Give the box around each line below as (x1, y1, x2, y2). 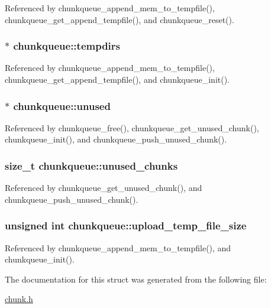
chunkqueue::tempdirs (13, 38, 121, 53)
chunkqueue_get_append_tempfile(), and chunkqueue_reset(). (5, 13, 234, 25)
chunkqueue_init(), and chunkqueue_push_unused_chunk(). (5, 133, 227, 145)
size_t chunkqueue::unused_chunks (5, 158, 178, 173)
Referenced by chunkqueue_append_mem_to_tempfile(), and (5, 241, 231, 254)
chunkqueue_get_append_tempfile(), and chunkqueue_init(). (5, 73, 230, 85)
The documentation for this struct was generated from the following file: (5, 273, 267, 285)
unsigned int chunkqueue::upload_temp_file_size (5, 218, 247, 233)
